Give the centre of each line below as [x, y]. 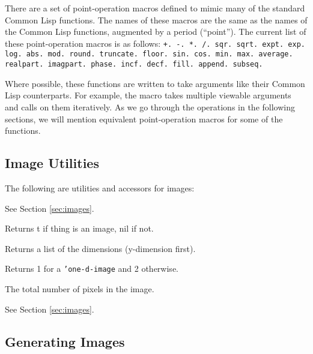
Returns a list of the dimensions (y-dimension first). [100, 248]
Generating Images [65, 341]
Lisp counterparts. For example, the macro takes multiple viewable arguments [148, 95]
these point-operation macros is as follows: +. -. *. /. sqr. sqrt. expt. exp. [155, 43]
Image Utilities [52, 163]
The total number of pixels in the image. [80, 288]
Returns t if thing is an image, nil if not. [79, 228]
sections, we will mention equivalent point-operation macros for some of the [144, 118]
